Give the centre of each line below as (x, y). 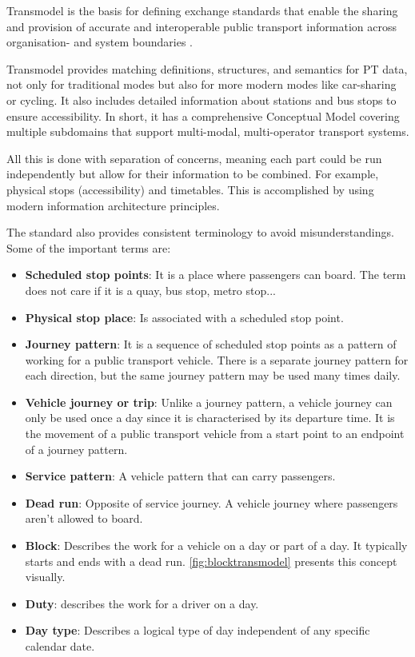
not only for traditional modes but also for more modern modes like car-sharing (202, 84)
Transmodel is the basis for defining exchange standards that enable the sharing (202, 10)
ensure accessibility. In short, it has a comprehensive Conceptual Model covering (203, 115)
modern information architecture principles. (113, 205)
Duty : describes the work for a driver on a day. (142, 603)
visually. (45, 577)
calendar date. (60, 646)
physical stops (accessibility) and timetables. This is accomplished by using (190, 189)
